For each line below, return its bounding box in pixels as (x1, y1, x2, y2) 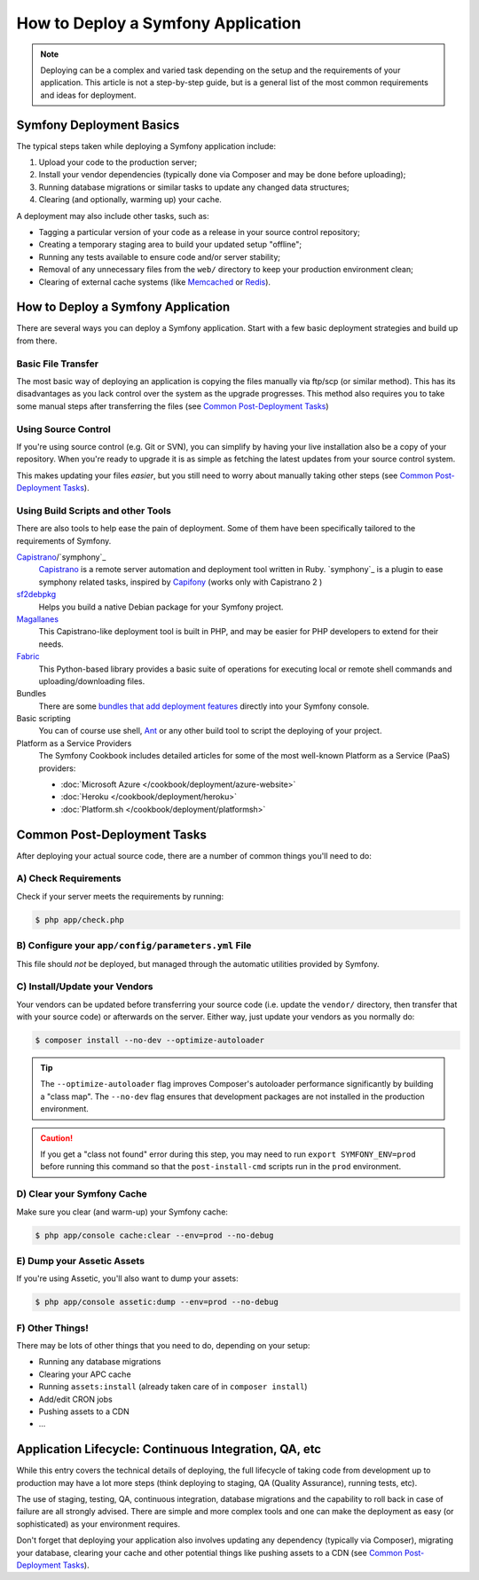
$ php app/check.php (35, 915, 124, 924)
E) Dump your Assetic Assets (16, 1254, 145, 1267)
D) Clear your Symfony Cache (16, 1188, 148, 1200)
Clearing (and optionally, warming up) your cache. (38, 194, 222, 205)
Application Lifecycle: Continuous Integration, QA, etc (16, 1442, 322, 1457)
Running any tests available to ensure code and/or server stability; (38, 251, 281, 262)
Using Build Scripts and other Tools (16, 504, 172, 516)
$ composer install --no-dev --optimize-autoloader (35, 1035, 265, 1046)
